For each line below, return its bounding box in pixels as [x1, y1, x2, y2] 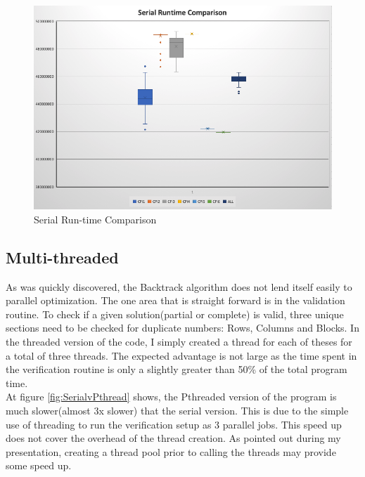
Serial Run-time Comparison [34, 211, 157, 226]
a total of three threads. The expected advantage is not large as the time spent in [6, 348, 357, 362]
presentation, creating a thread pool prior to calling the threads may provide [6, 444, 336, 459]
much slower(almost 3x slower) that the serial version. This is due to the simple [6, 403, 349, 417]
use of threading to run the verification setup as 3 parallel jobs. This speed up [6, 417, 342, 431]
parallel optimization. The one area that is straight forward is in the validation [6, 293, 345, 308]
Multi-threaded [6, 246, 119, 268]
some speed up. [6, 458, 72, 473]
